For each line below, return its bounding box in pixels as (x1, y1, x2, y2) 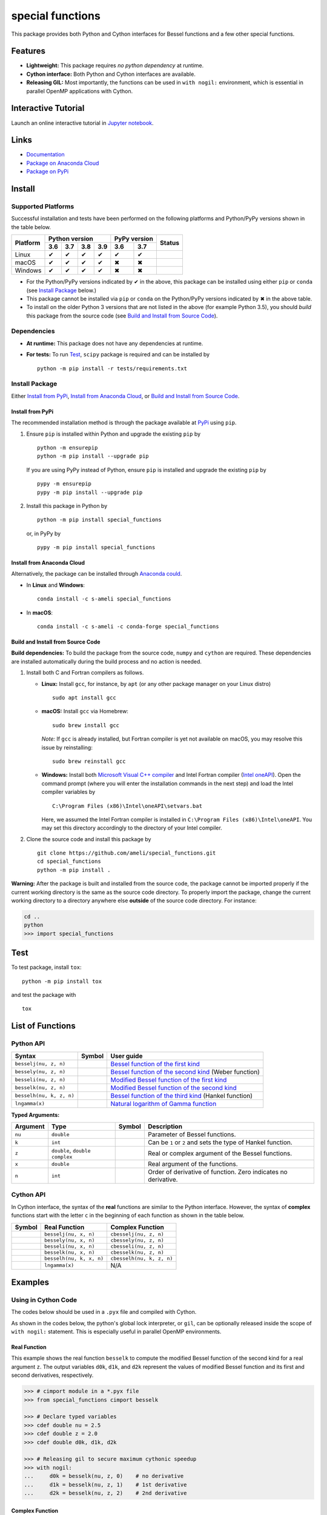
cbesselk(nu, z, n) (110, 1249, 165, 1256)
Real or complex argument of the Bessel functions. (147, 1149, 292, 1157)
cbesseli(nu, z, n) (110, 1243, 165, 1250)
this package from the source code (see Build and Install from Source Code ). (26, 312, 218, 319)
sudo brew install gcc (52, 722, 120, 728)
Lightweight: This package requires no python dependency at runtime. (26, 62, 204, 69)
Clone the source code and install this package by (26, 835, 151, 842)
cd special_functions (37, 858, 101, 865)
